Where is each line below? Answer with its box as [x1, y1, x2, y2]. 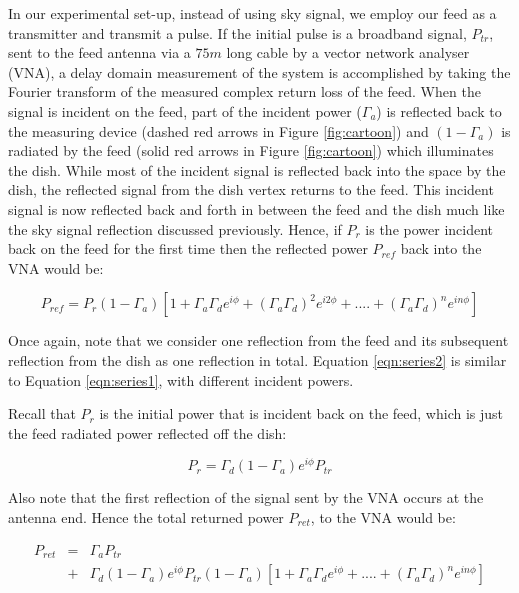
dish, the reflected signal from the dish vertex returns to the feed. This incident [8, 179, 494, 200]
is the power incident [365, 218, 494, 239]
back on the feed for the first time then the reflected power [8, 238, 368, 259]
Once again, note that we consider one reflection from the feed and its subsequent [8, 330, 509, 351]
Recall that [8, 403, 76, 424]
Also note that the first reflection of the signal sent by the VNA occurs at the [8, 487, 484, 508]
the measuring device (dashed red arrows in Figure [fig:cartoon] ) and [8, 120, 429, 141]
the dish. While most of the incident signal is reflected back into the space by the [8, 159, 506, 180]
